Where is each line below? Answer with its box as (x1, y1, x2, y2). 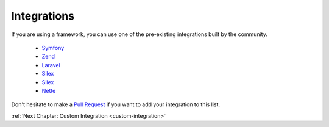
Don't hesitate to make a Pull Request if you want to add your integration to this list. (11, 101, 221, 108)
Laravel (41, 61, 60, 68)
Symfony (41, 44, 65, 51)
